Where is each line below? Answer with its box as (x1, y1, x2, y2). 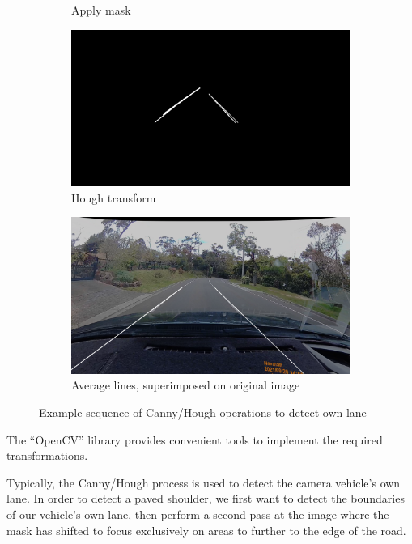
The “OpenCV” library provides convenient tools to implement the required (6, 431, 383, 448)
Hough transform (71, 189, 156, 206)
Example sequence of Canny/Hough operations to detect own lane (39, 403, 367, 420)
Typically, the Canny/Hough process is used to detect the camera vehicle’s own (6, 474, 401, 491)
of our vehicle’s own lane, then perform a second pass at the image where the (6, 505, 389, 522)
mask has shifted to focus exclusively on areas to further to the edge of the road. (6, 521, 406, 538)
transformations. (6, 447, 88, 464)
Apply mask (71, 2, 131, 18)
